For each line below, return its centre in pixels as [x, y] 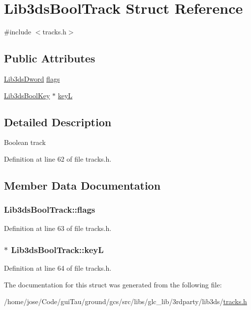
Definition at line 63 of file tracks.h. [58, 228]
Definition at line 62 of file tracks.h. [58, 158]
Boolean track [25, 142]
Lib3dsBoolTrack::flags [50, 210]
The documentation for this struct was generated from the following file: [113, 284]
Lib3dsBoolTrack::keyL [57, 250]
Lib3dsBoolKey [27, 95]
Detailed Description [58, 122]
